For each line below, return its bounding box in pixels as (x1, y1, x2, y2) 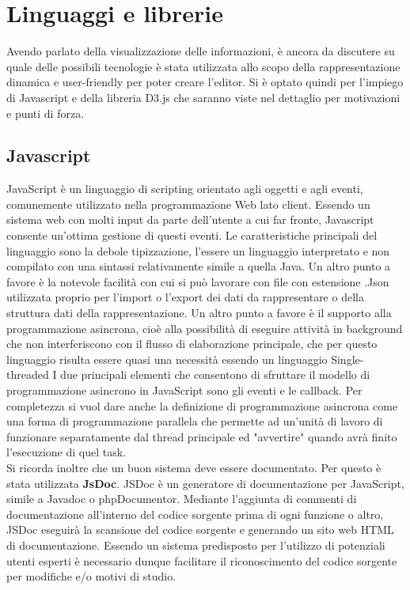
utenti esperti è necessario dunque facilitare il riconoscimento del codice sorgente (6, 552, 397, 569)
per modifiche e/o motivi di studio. (6, 568, 177, 584)
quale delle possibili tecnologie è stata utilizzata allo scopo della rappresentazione (6, 58, 401, 74)
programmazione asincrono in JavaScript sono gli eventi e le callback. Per (6, 382, 363, 399)
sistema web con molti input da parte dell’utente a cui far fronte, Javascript (6, 211, 374, 228)
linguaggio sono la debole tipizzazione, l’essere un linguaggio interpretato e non (6, 242, 390, 259)
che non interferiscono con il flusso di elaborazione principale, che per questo (6, 335, 378, 352)
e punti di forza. (6, 104, 85, 121)
